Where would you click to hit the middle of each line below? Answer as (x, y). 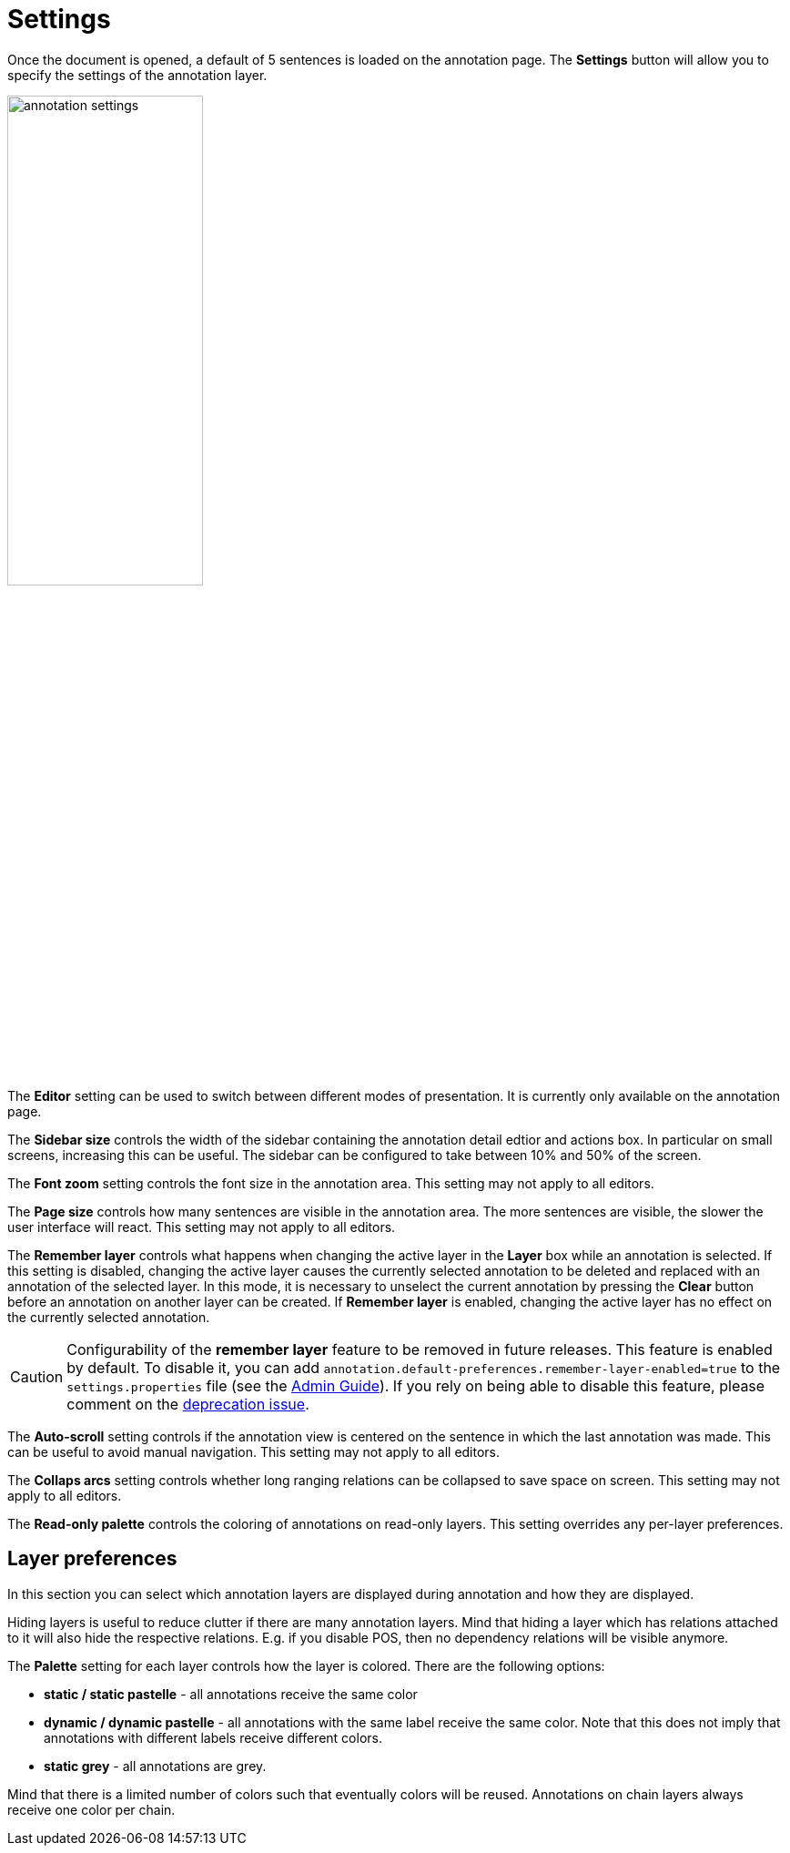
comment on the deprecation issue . (188, 1404)
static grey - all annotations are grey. (155, 1766)
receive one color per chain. (91, 1809)
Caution (37, 1376)
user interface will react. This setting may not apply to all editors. (202, 1227)
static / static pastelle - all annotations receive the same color (231, 1694)
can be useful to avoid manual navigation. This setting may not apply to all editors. (254, 1451)
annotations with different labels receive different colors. (213, 1737)
